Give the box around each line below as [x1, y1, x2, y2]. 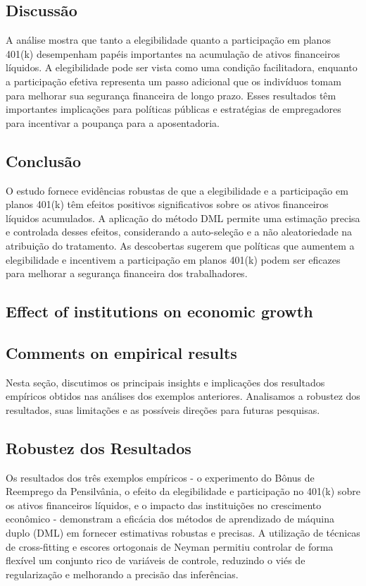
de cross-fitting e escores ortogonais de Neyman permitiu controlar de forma [6, 539, 334, 554]
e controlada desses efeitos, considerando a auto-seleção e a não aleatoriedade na [6, 224, 353, 239]
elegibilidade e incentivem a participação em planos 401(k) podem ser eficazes [6, 252, 341, 267]
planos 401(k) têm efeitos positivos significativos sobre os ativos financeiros [6, 197, 329, 212]
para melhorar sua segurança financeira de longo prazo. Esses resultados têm [6, 87, 336, 102]
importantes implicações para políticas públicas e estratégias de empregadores [6, 102, 341, 116]
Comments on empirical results [6, 341, 237, 363]
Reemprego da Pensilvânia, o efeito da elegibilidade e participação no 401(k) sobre [6, 484, 360, 499]
